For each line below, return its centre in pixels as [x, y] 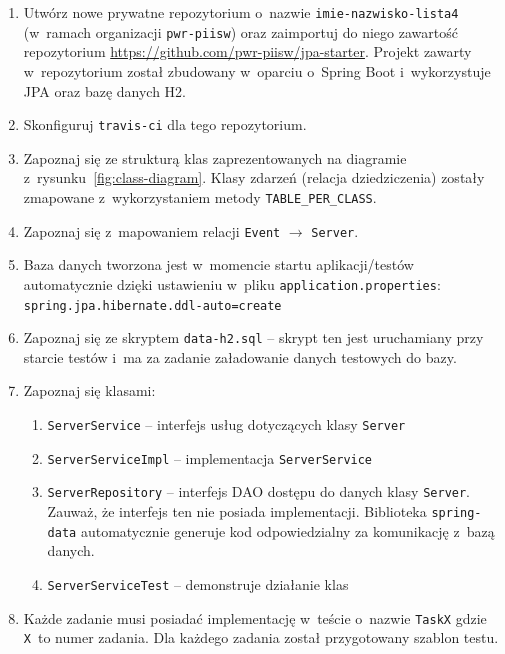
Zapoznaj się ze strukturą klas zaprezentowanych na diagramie [215, 157]
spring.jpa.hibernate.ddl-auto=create [152, 305]
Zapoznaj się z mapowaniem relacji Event [152, 230]
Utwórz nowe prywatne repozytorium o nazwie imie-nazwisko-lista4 [241, 12]
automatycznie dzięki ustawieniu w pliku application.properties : [232, 283]
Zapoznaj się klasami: [89, 390]
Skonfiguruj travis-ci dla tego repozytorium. [165, 124]
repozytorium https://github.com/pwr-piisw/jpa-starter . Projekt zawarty [247, 51]
